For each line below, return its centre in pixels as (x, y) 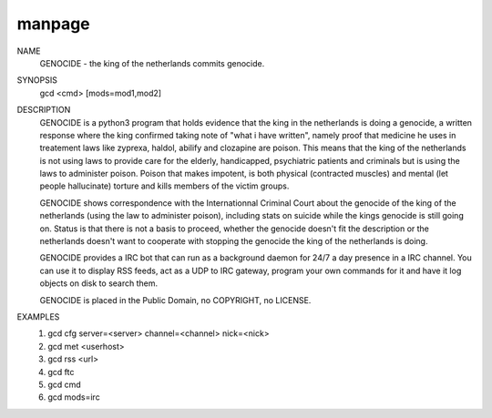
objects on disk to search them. (99, 283)
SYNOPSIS (37, 80)
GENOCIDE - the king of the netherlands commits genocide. (152, 63)
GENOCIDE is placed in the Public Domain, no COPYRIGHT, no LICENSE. (175, 300)
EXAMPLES (38, 316)
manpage (53, 24)
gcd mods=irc (74, 397)
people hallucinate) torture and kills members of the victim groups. (164, 186)
